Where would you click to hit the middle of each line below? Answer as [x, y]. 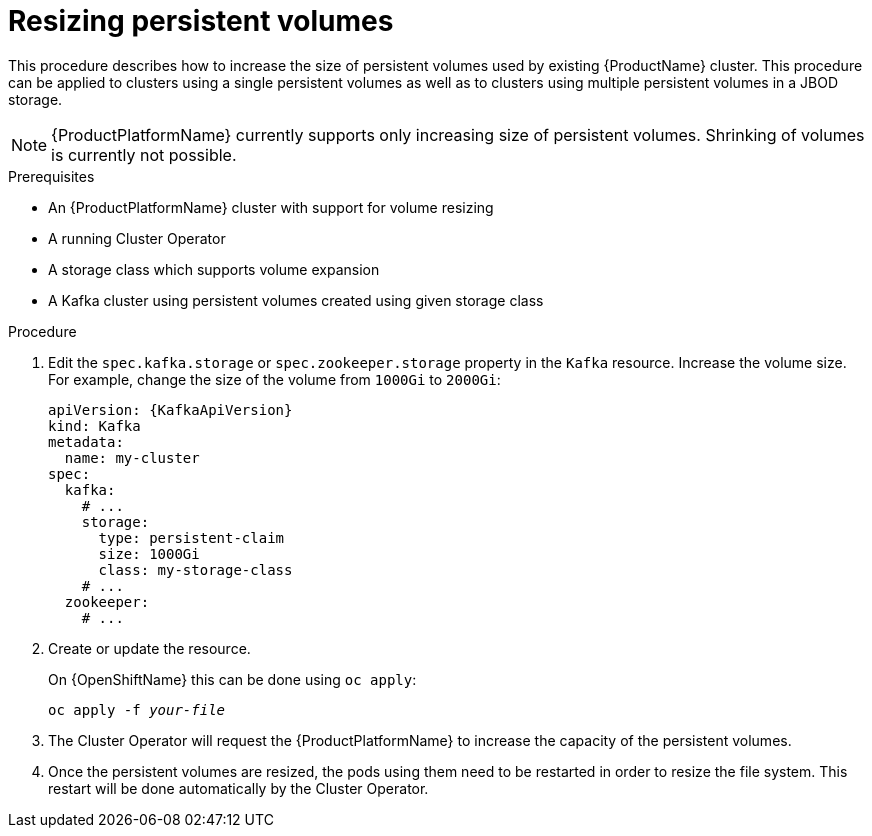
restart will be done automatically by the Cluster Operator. [238, 788]
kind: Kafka [94, 425]
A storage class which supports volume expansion [214, 269]
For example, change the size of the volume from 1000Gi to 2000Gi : [274, 379]
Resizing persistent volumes [201, 21]
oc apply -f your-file [137, 709]
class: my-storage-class [195, 569]
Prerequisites [51, 176]
